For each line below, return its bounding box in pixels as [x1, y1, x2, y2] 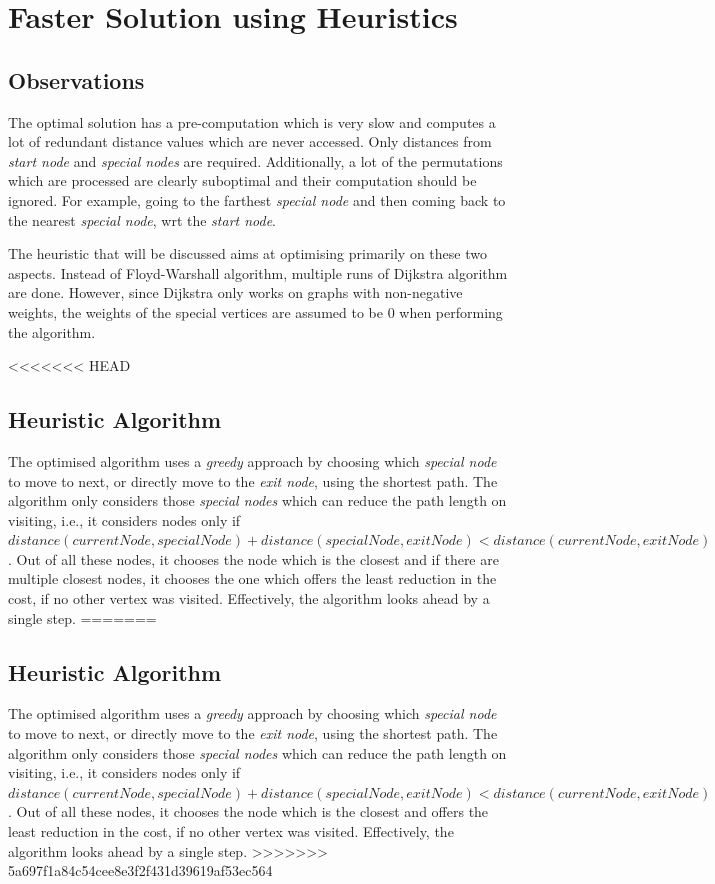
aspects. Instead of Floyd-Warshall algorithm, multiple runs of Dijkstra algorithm [8, 262, 508, 283]
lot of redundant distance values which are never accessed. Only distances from [8, 131, 492, 152]
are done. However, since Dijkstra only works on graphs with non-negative [8, 282, 463, 303]
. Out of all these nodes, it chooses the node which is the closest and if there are [8, 548, 499, 569]
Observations [8, 64, 145, 95]
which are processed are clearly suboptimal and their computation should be [8, 170, 477, 191]
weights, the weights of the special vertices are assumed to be [8, 301, 383, 322]
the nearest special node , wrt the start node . [8, 209, 277, 230]
